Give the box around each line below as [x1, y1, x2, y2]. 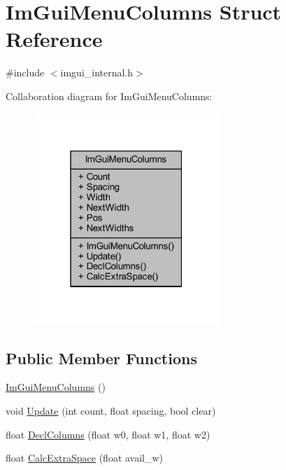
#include [6, 65, 45, 80]
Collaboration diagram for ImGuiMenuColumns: [6, 88, 213, 103]
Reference [6, 25, 103, 53]
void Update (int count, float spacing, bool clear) [6, 403, 216, 418]
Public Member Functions [6, 347, 197, 368]
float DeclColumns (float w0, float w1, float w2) [6, 427, 210, 441]
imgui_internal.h [60, 65, 134, 80]
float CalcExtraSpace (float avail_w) [6, 450, 164, 465]
